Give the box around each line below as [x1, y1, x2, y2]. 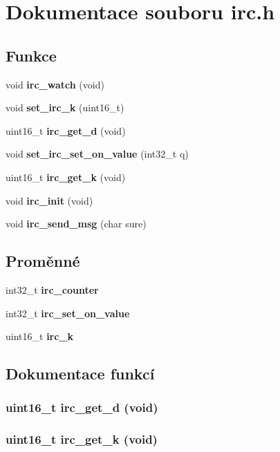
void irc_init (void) [6, 193, 93, 207]
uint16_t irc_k [6, 329, 74, 343]
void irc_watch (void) [6, 77, 104, 91]
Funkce [6, 44, 57, 66]
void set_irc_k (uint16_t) [6, 100, 124, 115]
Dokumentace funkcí [6, 363, 155, 384]
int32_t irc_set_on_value [6, 305, 130, 320]
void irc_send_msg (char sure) [6, 216, 147, 231]
